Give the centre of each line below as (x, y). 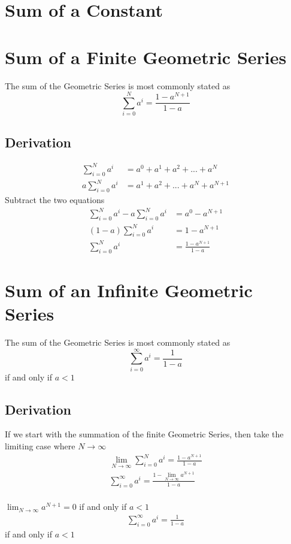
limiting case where (40, 446)
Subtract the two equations (55, 200)
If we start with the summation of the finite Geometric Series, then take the (144, 434)
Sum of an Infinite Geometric (129, 290)
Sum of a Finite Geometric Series (146, 57)
